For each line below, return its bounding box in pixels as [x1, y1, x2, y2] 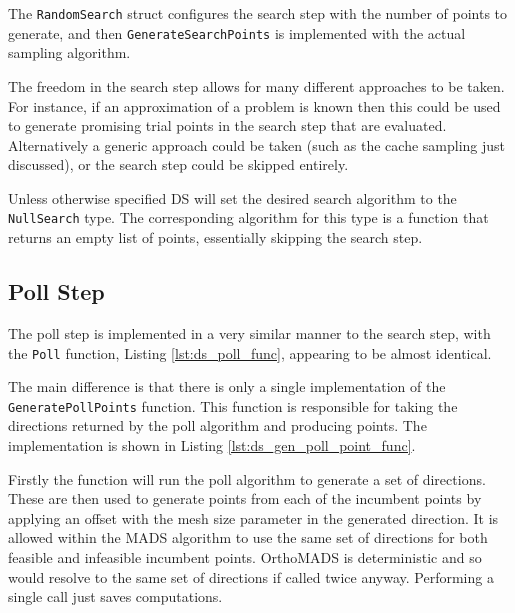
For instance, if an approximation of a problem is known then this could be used [8, 95, 501, 116]
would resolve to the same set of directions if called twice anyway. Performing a [8, 566, 494, 587]
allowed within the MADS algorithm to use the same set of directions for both [8, 527, 488, 548]
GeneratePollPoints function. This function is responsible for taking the [8, 395, 458, 416]
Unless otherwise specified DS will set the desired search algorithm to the [8, 187, 457, 208]
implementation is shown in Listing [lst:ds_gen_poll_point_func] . [8, 435, 416, 456]
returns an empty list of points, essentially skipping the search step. [8, 227, 423, 248]
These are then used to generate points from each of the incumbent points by [8, 488, 482, 509]
